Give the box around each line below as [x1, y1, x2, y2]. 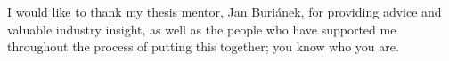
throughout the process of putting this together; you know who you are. [7, 37, 399, 56]
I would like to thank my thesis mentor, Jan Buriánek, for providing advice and [7, 3, 442, 20]
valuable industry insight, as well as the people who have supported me [7, 19, 396, 38]
